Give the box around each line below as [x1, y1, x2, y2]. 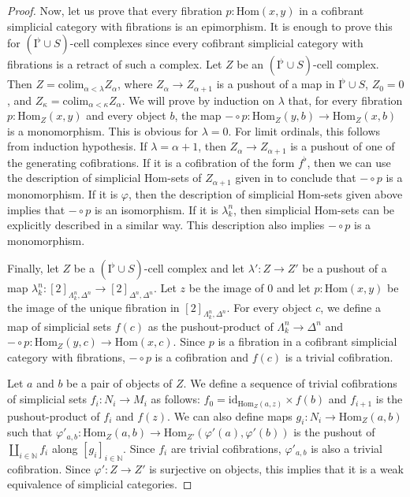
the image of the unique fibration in [7, 299, 180, 315]
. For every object [226, 299, 312, 315]
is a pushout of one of [290, 138, 395, 154]
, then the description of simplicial [129, 185, 294, 202]
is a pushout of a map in [216, 76, 335, 92]
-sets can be [337, 201, 395, 217]
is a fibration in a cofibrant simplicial [218, 333, 397, 350]
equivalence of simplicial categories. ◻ [7, 476, 192, 492]
